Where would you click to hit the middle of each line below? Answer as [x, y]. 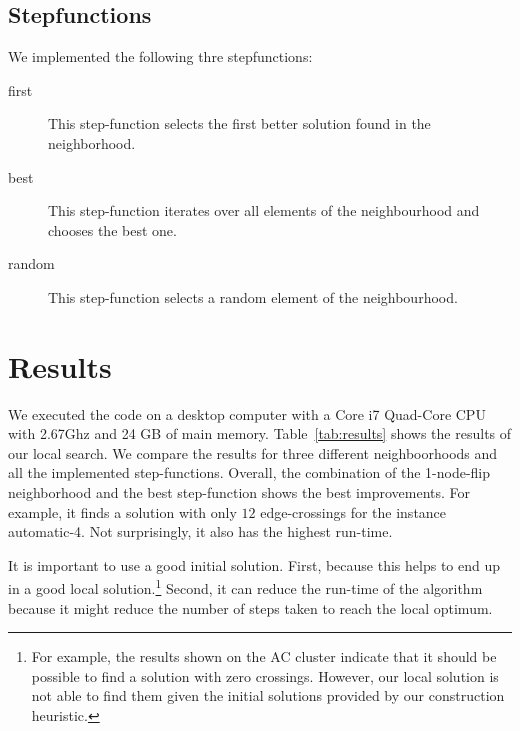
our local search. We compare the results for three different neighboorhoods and [253, 452]
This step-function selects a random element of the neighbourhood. [253, 296]
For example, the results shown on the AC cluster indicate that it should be [264, 656]
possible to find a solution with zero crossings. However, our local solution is [265, 675]
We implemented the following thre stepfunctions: [160, 56]
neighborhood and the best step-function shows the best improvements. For [239, 492]
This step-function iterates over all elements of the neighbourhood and [264, 210]
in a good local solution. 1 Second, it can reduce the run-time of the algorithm [245, 587]
